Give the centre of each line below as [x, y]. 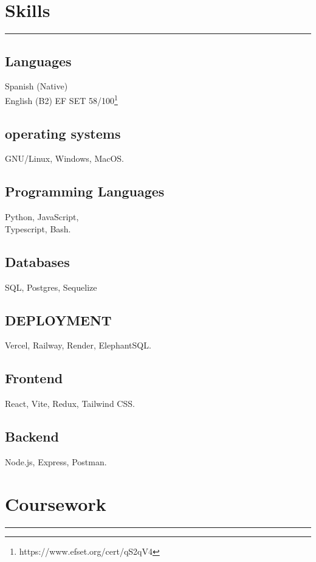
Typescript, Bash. [38, 228]
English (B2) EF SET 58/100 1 [61, 99]
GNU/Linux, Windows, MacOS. [65, 158]
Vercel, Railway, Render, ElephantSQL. [78, 345]
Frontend [34, 378]
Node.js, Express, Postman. [56, 461]
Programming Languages [85, 191]
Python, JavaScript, [42, 217]
